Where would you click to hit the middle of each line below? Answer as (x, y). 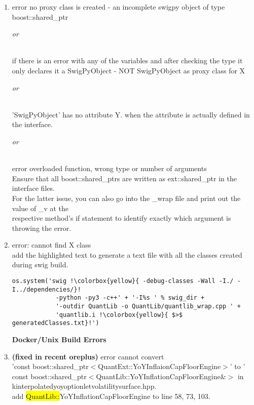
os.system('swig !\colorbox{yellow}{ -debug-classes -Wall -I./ (123, 281)
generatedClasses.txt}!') (56, 323)
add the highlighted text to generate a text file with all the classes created (127, 254)
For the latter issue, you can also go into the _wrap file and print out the (126, 198)
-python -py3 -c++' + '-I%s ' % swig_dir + (130, 298)
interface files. (33, 188)
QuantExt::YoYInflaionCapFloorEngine (159, 366)
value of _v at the (40, 208)
